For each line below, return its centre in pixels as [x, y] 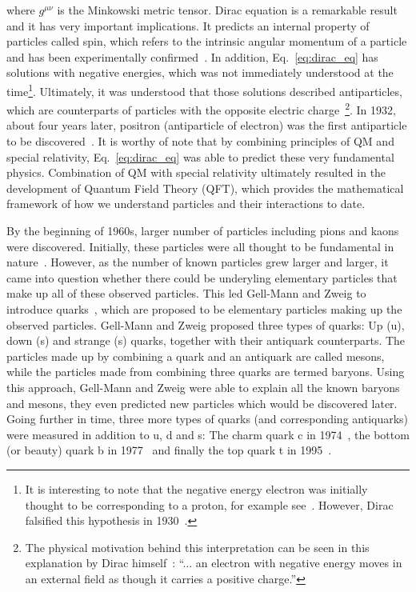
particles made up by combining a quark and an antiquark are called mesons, [196, 356]
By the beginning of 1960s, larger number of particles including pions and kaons [203, 231]
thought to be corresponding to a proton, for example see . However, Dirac [209, 504]
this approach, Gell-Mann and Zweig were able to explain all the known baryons [203, 387]
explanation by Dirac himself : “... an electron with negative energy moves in [214, 563]
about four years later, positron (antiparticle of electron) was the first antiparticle [207, 125]
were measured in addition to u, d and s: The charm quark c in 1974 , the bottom [208, 434]
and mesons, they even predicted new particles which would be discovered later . [202, 403]
